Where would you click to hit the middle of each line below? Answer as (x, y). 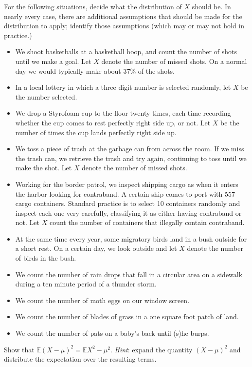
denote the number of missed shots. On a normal (174, 61)
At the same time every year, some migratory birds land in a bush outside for (131, 238)
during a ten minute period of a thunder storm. (86, 284)
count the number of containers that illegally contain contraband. (147, 222)
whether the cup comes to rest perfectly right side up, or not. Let (113, 122)
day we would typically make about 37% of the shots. (95, 71)
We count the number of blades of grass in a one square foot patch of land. (127, 316)
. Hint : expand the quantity (151, 349)
